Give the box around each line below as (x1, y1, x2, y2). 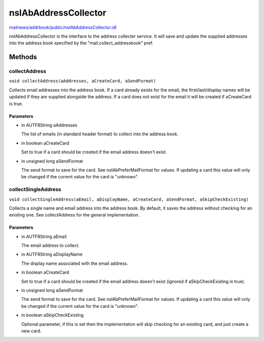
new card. (21, 328, 42, 334)
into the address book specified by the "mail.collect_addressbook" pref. (9, 40, 154, 46)
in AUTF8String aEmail (21, 234, 67, 239)
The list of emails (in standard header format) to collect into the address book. (21, 131, 178, 137)
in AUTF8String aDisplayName (21, 252, 83, 257)
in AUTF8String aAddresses (21, 122, 78, 128)
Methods (9, 53, 37, 61)
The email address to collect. (21, 242, 80, 249)
